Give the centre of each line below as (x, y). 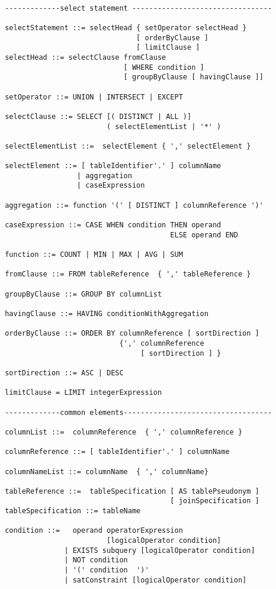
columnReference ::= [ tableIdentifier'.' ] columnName (117, 452)
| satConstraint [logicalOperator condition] (155, 580)
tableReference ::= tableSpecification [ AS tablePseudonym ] (132, 491)
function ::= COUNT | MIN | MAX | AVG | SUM (94, 255)
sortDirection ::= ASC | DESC (64, 373)
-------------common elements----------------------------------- (139, 412)
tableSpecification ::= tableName (73, 511)
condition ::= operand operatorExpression (94, 531)
